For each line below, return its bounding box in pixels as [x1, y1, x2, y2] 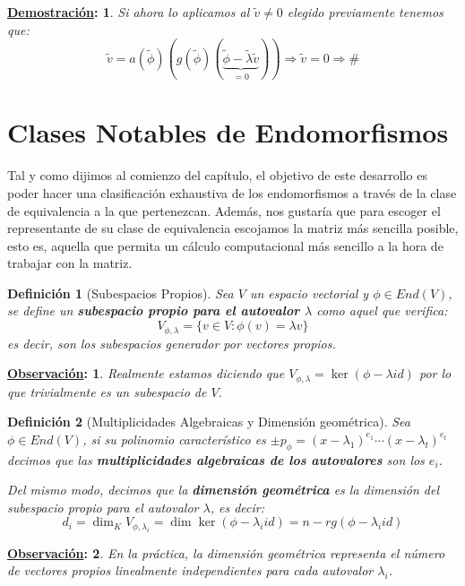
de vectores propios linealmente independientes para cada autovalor [7, 561, 374, 580]
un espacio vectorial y [249, 283, 369, 302]
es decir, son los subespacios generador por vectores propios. [7, 333, 336, 352]
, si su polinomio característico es [82, 429, 266, 448]
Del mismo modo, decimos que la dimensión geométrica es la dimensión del [7, 480, 440, 499]
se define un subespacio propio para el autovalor [7, 301, 300, 320]
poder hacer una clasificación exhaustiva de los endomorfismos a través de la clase [7, 183, 457, 202]
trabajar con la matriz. [7, 254, 133, 272]
